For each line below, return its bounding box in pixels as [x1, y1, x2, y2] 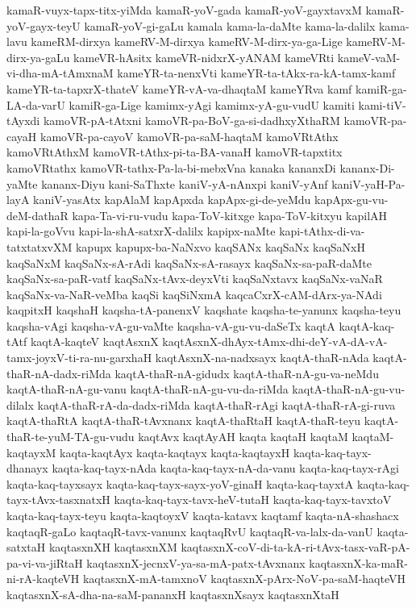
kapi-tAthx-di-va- [279, 223, 365, 239]
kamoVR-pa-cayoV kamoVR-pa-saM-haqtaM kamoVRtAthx [40, 127, 339, 144]
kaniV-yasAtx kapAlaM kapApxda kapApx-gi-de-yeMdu [33, 191, 311, 208]
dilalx [6, 396, 34, 413]
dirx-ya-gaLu [6, 48, 70, 65]
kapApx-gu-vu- [314, 191, 389, 208]
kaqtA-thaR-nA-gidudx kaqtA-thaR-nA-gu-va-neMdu [114, 364, 379, 381]
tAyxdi [6, 112, 40, 129]
